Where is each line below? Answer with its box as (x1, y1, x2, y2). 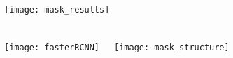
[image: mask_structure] (114, 42, 230, 52)
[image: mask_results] (4, 5, 110, 15)
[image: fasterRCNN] (4, 42, 100, 52)
